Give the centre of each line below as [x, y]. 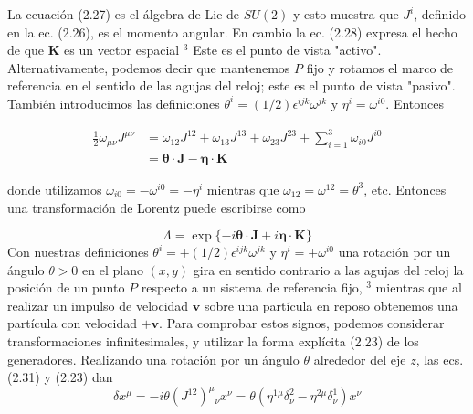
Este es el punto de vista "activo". [287, 50]
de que [26, 50]
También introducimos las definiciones [114, 103]
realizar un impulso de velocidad [98, 305]
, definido [440, 14]
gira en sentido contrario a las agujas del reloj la [328, 269]
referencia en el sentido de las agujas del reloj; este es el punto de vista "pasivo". [231, 85]
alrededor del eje [360, 359]
